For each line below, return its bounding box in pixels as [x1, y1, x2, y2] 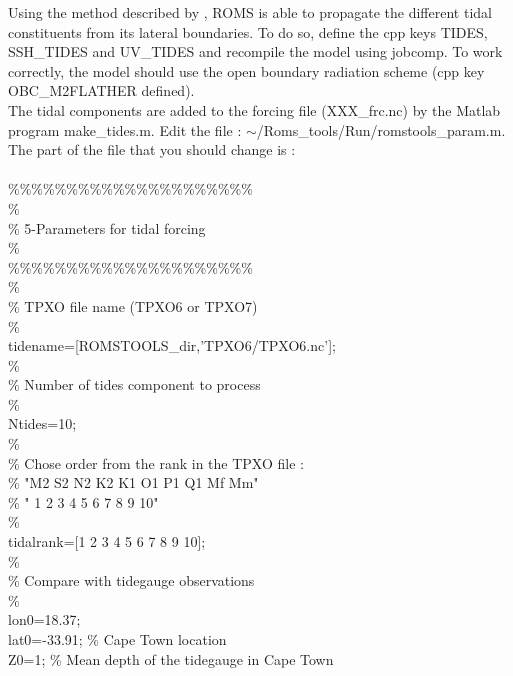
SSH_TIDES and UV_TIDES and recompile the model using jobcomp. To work [8, 41, 503, 62]
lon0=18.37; [8, 609, 81, 630]
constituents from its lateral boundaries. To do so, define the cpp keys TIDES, [8, 21, 488, 42]
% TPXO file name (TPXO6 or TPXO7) [8, 295, 258, 316]
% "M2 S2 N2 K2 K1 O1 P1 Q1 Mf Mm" [8, 472, 259, 493]
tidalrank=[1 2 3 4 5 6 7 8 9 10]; [8, 531, 206, 552]
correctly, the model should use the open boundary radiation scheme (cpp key [8, 60, 485, 81]
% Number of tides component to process [8, 374, 261, 395]
